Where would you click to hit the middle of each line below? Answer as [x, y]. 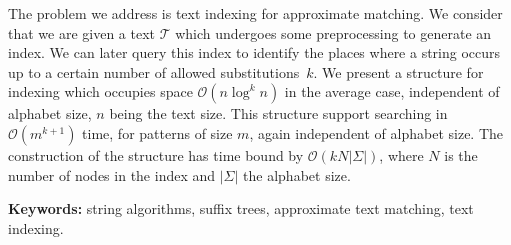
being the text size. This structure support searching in [278, 113]
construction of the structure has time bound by [156, 154]
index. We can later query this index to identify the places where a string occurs [254, 52]
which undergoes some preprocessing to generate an [333, 32]
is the [461, 154]
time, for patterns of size [157, 132]
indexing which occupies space [100, 91]
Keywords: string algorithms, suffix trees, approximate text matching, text [241, 208]
